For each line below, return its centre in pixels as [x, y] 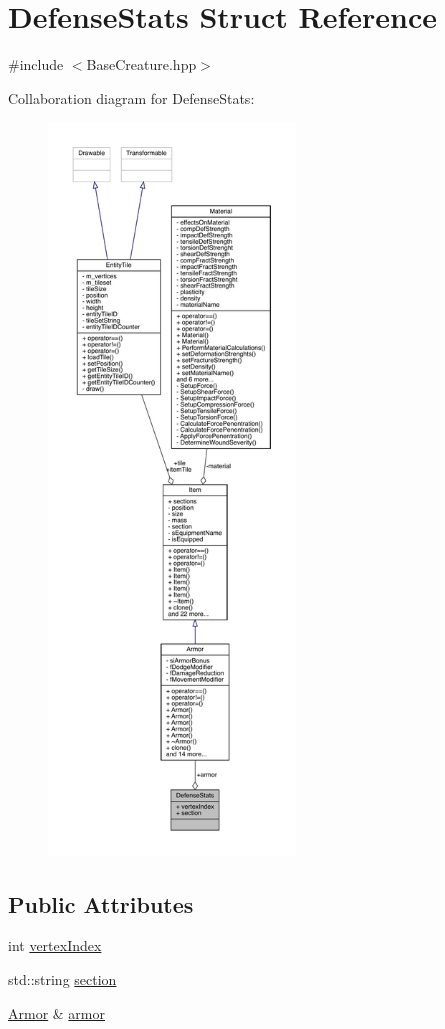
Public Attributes [101, 903]
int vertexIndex [55, 945]
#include [36, 64]
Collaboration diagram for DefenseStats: [131, 97]
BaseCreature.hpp [141, 64]
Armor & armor [56, 1012]
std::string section [62, 979]
